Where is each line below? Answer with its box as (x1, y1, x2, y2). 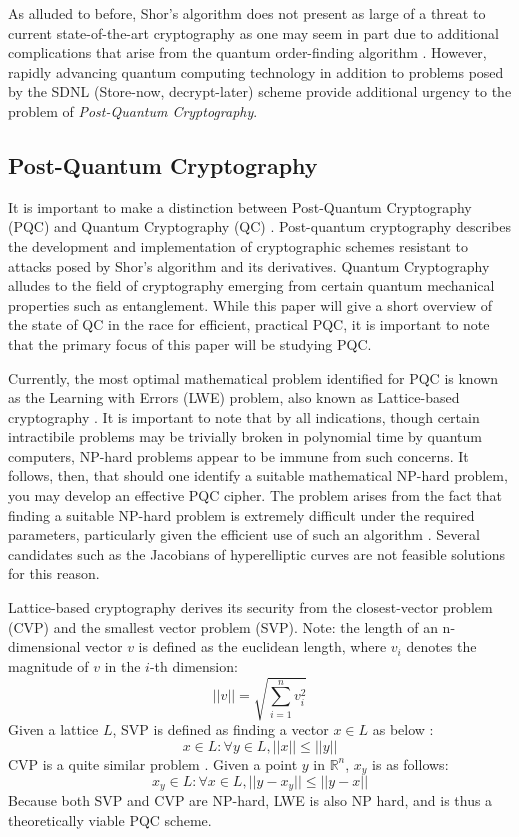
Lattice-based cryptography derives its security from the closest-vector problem (8, 597, 493, 618)
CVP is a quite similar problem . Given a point (8, 753, 298, 774)
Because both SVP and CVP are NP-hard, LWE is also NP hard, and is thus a (8, 790, 493, 811)
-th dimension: (149, 655, 238, 676)
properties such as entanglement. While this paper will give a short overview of (8, 294, 492, 315)
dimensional (8, 636, 81, 657)
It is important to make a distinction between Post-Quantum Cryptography (8, 196, 472, 217)
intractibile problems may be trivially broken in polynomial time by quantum (8, 426, 482, 447)
